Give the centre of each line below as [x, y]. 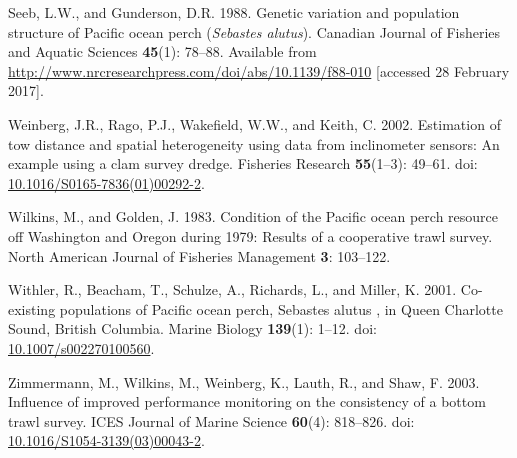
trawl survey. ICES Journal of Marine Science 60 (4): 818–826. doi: [211, 420]
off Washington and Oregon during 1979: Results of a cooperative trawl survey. [250, 235]
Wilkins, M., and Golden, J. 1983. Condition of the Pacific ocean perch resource [253, 216]
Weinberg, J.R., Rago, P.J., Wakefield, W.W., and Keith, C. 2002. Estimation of [254, 123]
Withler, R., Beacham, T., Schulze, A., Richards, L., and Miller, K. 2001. [232, 289]
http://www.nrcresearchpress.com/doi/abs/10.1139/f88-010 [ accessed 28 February [259, 70]
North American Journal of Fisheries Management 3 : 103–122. [199, 255]
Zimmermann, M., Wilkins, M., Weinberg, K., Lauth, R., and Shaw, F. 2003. [244, 381]
